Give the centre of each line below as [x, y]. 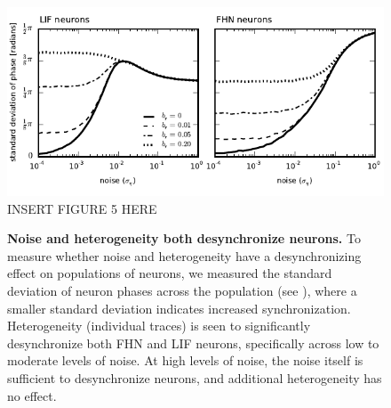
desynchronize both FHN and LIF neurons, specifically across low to [193, 343]
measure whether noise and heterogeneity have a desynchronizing [184, 255]
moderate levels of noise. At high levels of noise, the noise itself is [185, 360]
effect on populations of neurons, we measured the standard [170, 273]
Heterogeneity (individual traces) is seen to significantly [159, 326]
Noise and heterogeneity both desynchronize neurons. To [184, 238]
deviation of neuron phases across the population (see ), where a [182, 290]
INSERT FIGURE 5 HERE [82, 208]
